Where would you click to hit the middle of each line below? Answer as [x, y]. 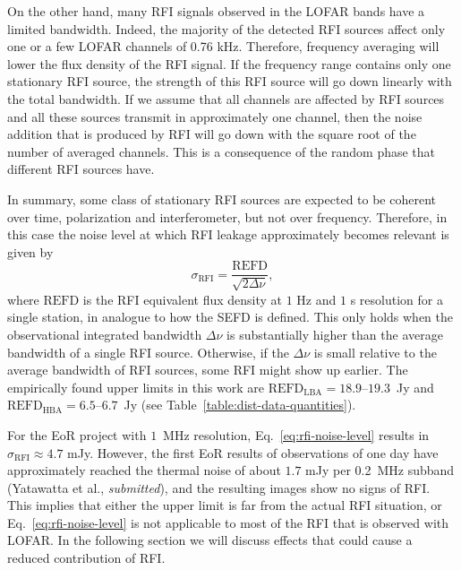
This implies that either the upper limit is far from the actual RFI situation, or [225, 505]
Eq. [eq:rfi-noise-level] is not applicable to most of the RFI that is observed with [228, 522]
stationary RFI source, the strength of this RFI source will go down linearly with [230, 81]
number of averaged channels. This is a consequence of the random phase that [222, 151]
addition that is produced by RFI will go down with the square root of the [212, 134]
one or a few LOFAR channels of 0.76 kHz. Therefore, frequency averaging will [223, 46]
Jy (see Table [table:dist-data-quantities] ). [240, 405]
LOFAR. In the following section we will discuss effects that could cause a [210, 540]
